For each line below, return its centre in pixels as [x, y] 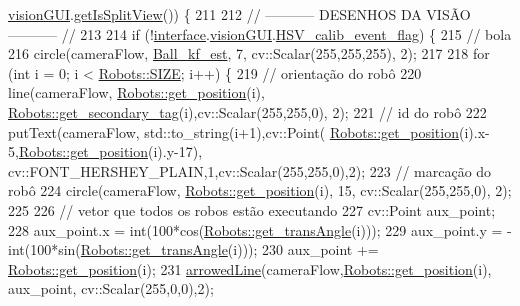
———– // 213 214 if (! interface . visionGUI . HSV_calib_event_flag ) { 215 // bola [260, 33]
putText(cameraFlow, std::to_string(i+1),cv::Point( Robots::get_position [233, 131]
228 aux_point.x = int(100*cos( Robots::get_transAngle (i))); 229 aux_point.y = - [260, 229]
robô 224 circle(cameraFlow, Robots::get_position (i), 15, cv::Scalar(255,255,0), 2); [260, 190]
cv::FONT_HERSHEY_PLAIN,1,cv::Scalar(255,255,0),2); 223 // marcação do [250, 170]
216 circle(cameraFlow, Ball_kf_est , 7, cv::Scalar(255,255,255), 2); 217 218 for [249, 53]
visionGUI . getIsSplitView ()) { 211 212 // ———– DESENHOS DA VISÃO [239, 14]
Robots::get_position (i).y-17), [110, 151]
